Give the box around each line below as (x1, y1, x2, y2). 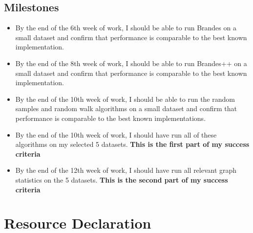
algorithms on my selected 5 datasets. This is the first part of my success (15, 139, 250, 149)
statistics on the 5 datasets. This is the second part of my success (15, 174, 228, 185)
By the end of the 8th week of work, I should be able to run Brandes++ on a (15, 58, 247, 68)
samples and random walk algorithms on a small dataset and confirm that (15, 103, 237, 114)
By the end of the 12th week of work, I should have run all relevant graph (15, 165, 237, 175)
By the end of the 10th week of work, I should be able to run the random (15, 93, 235, 104)
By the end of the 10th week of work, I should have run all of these (15, 129, 217, 140)
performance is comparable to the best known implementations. (15, 113, 206, 123)
